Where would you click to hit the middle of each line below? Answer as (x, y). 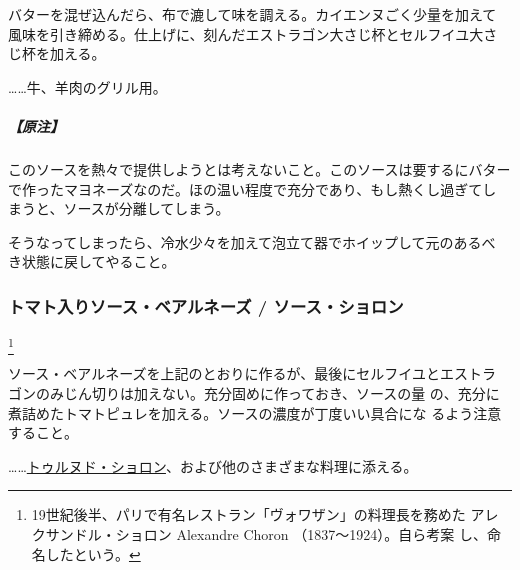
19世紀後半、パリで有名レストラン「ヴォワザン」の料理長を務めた (248, 514)
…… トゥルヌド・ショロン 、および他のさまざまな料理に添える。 (213, 465)
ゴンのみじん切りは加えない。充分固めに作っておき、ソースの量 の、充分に (254, 393)
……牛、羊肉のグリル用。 (87, 86)
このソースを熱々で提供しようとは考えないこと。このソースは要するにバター (259, 168)
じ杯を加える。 (57, 53)
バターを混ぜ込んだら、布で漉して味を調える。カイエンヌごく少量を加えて (252, 14)
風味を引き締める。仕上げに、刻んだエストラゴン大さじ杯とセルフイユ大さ (253, 33)
